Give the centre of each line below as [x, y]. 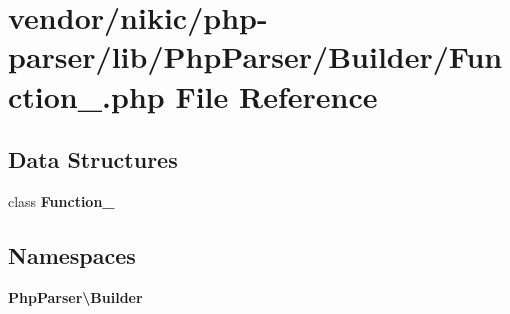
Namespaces [72, 254]
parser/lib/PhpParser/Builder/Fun [255, 56]
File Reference [276, 95]
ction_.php [86, 95]
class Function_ [61, 200]
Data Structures [93, 159]
